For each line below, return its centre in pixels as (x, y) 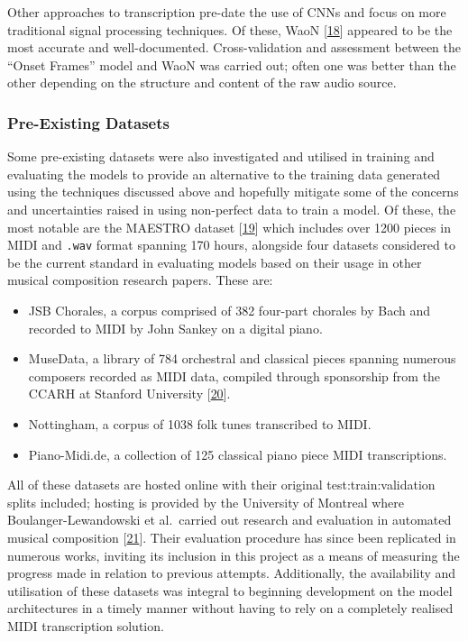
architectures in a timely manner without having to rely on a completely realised (230, 608)
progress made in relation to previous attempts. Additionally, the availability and (232, 573)
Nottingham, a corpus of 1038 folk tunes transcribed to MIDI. (200, 423)
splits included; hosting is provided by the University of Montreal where (206, 502)
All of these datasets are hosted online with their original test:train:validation (221, 485)
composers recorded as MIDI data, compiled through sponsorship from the (234, 375)
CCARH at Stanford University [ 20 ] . (129, 394)
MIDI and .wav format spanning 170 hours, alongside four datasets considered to (231, 245)
